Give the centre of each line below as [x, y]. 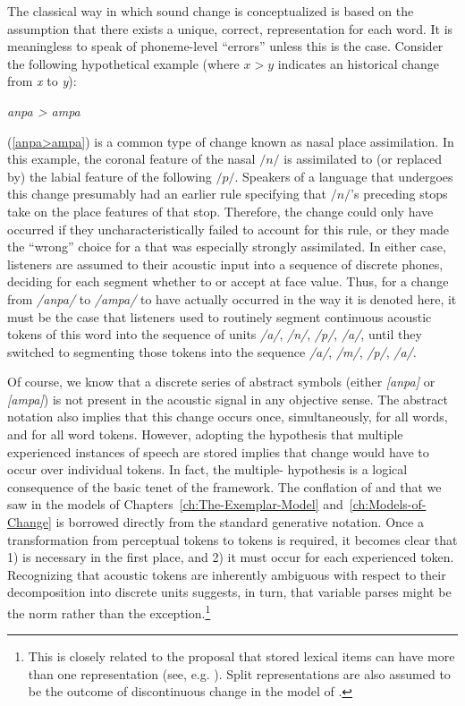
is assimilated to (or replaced [363, 159]
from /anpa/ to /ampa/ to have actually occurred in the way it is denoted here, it [232, 298]
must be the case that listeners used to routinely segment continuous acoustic [220, 316]
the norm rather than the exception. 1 [109, 612]
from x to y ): [42, 81]
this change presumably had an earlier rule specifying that [167, 194]
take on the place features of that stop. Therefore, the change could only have [220, 211]
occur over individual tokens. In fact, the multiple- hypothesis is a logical [207, 469]
